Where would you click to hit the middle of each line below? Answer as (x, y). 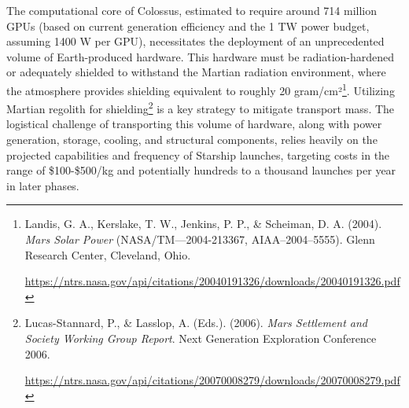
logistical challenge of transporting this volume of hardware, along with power (194, 124)
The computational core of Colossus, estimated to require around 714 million (192, 10)
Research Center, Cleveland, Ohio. (108, 254)
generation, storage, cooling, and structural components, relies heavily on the (192, 140)
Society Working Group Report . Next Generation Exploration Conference (201, 338)
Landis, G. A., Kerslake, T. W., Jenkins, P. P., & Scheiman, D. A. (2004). (203, 224)
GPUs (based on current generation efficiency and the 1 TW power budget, (188, 26)
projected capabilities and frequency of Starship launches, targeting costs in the (198, 154)
